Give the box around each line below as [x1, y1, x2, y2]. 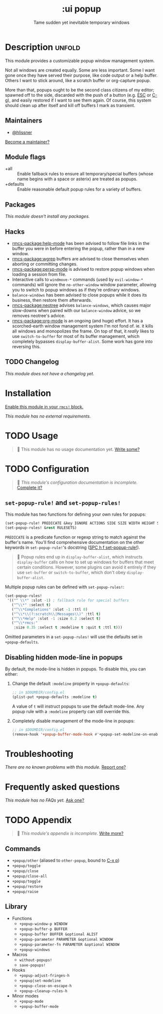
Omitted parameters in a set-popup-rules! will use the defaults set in [5, 634, 143, 640]
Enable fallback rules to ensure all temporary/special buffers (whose [17, 171, 154, 177]
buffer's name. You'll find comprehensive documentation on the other [5, 540, 145, 545]
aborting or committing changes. [12, 261, 78, 267]
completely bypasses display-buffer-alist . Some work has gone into [12, 338, 153, 344]
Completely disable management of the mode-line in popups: [12, 718, 135, 724]
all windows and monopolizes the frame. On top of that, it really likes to [12, 328, 154, 334]
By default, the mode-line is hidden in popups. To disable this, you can [5, 666, 146, 672]
